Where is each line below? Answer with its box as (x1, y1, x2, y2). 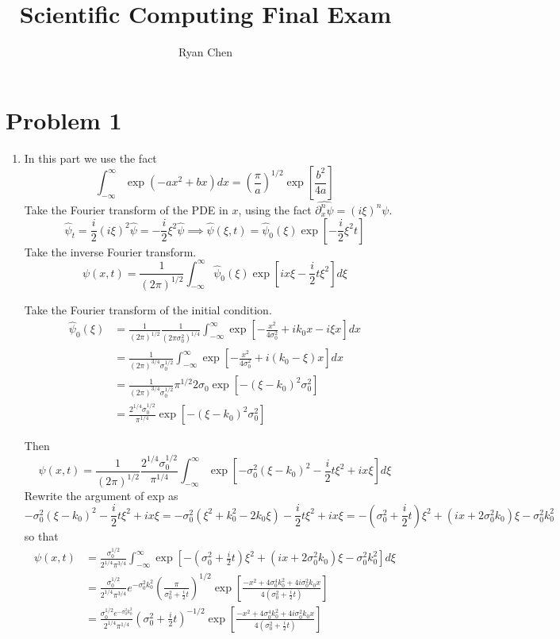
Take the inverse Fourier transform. (24, 243, 197, 260)
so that (24, 527, 59, 544)
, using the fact (238, 201, 312, 217)
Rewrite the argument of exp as (24, 487, 178, 504)
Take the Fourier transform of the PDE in (24, 201, 228, 217)
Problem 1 (6, 103, 122, 136)
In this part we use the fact (24, 149, 157, 166)
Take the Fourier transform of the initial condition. (24, 301, 272, 318)
